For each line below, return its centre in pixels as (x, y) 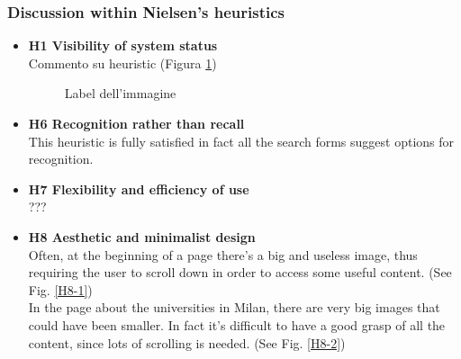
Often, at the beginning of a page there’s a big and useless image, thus (223, 254)
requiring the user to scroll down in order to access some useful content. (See (240, 272)
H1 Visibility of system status (123, 45)
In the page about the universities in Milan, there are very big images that (234, 307)
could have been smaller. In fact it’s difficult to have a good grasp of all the (237, 324)
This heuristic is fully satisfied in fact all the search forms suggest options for (241, 141)
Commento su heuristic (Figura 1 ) (122, 63)
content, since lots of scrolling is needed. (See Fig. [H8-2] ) (187, 342)
